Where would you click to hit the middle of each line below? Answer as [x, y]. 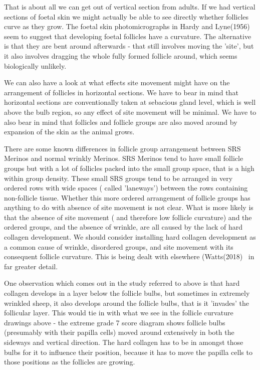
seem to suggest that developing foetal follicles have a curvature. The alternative [128, 36]
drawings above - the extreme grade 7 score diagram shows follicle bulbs [115, 322]
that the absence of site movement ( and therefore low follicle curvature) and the [128, 217]
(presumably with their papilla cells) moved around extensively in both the [119, 332]
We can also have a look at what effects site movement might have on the [117, 82]
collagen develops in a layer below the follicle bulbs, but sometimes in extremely [127, 293]
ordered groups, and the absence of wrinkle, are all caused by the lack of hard [123, 227]
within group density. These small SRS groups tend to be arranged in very [118, 178]
